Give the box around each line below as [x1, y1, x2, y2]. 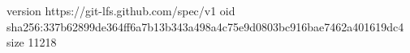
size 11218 [6, 34, 57, 51]
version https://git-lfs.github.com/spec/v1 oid [6, 2, 235, 18]
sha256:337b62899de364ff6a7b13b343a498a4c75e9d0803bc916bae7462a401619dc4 [6, 18, 404, 35]
